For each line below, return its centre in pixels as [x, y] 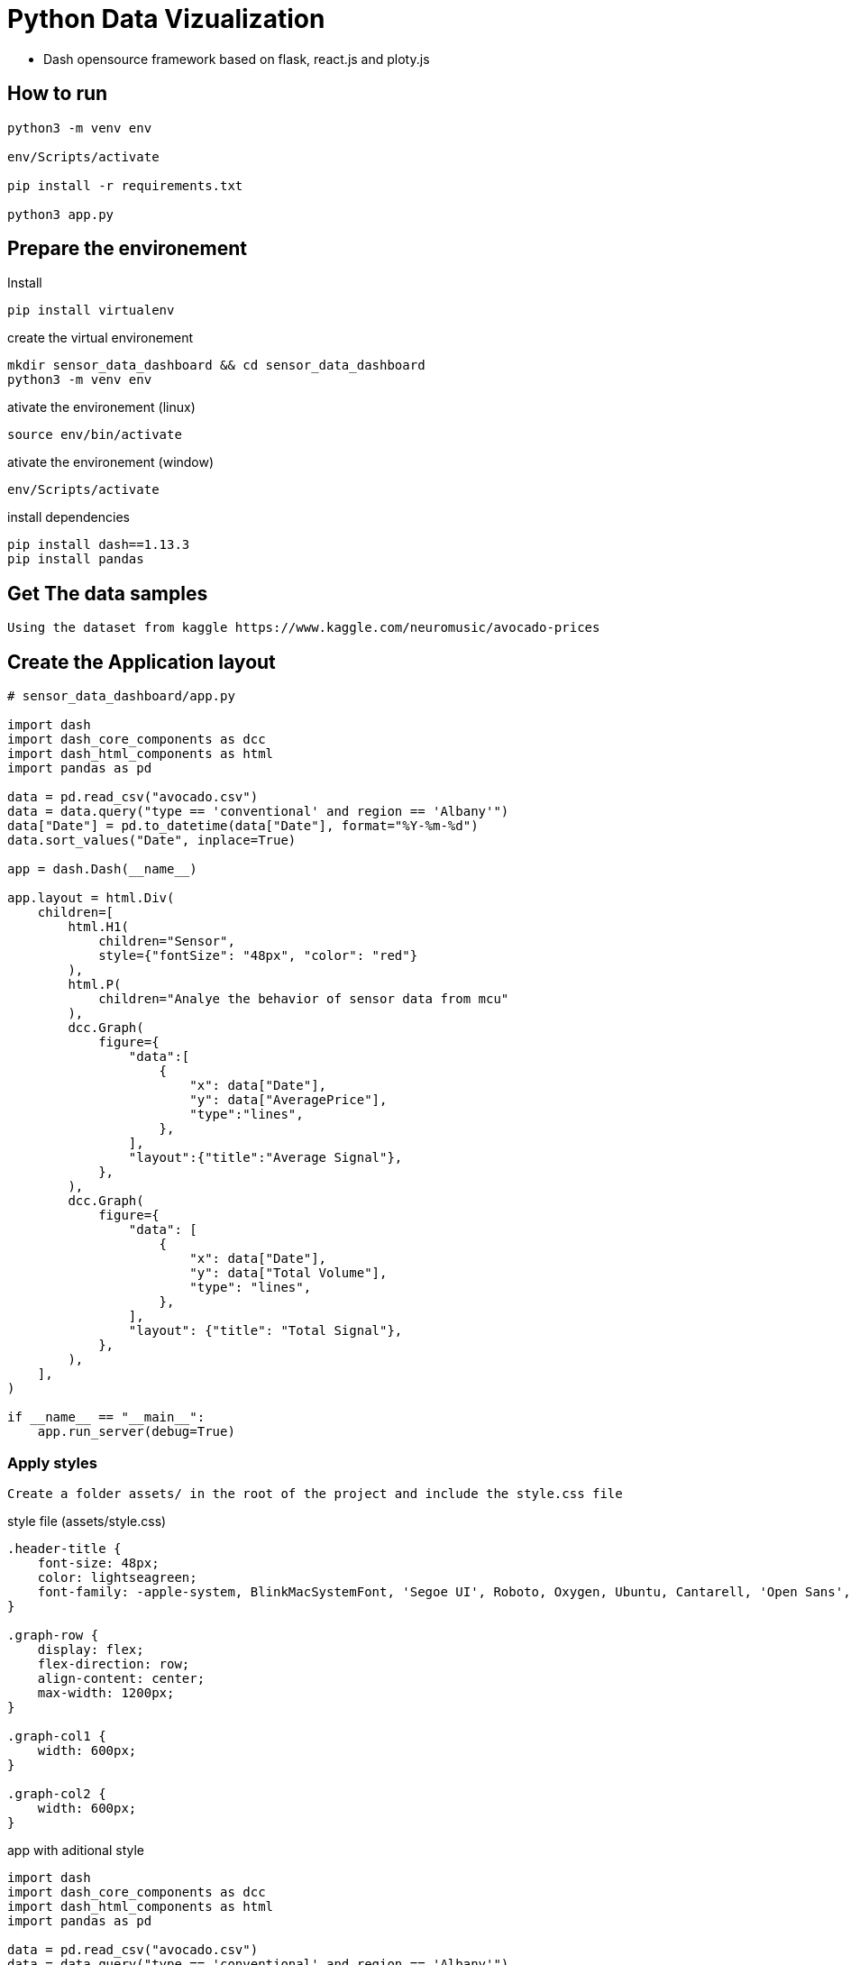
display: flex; [91, 1649]
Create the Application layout [142, 662]
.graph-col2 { [57, 1793]
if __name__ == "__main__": [106, 1417]
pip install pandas [76, 559]
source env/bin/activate [95, 435]
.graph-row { [53, 1635]
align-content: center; [121, 1678]
